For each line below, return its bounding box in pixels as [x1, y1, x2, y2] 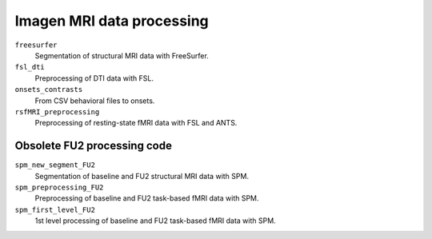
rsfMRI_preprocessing [14, 107, 100, 116]
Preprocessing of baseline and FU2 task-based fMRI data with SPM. [34, 193, 259, 203]
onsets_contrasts [14, 85, 83, 94]
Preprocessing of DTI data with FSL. [34, 73, 154, 83]
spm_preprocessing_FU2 [14, 182, 104, 192]
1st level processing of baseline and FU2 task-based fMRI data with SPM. [34, 216, 276, 225]
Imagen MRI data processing [14, 12, 210, 30]
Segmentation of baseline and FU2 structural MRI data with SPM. [34, 171, 250, 181]
